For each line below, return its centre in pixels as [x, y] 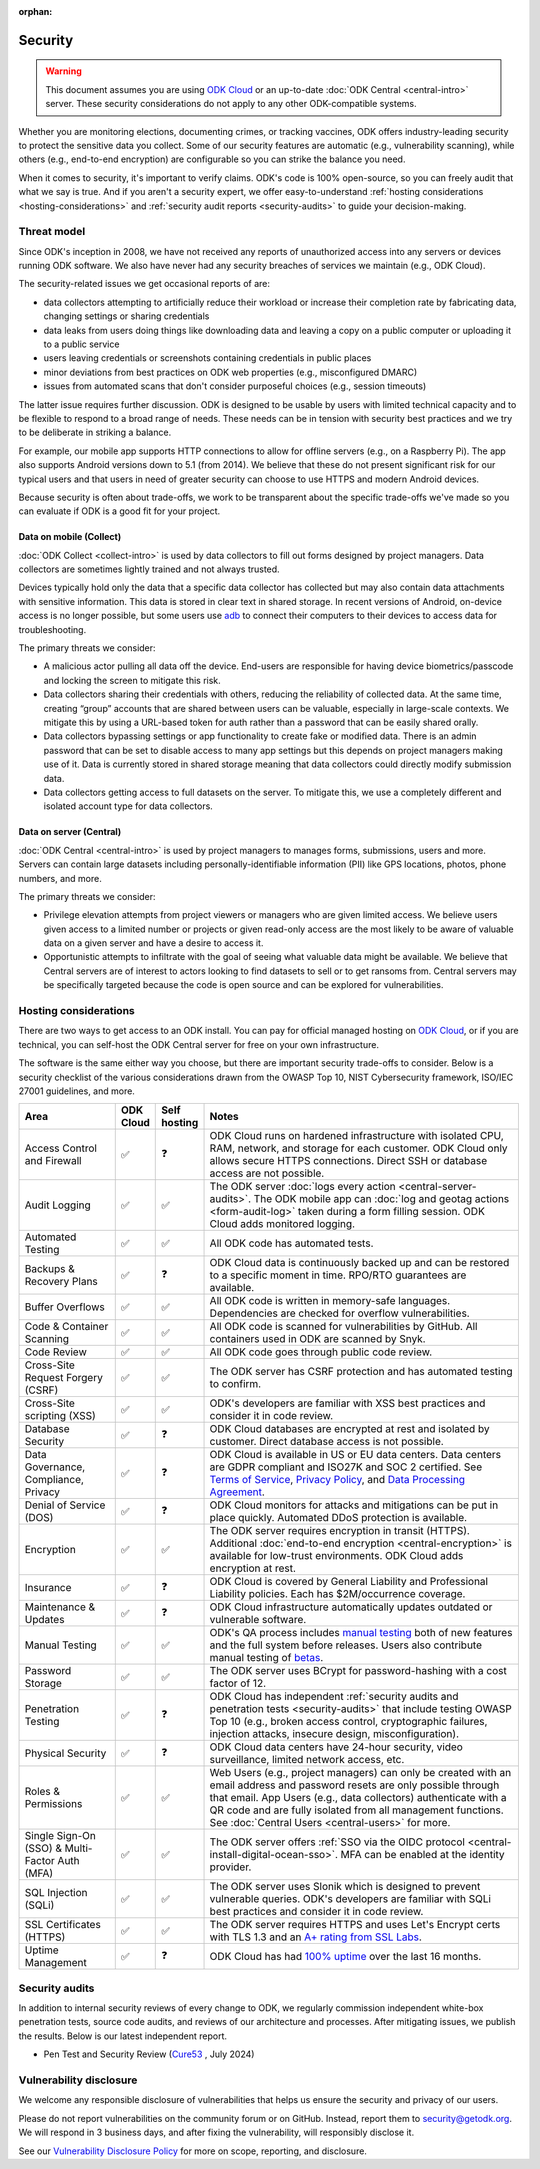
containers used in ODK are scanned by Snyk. [317, 1339]
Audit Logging [58, 1205]
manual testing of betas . [266, 1658]
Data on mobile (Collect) [70, 537]
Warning [63, 71]
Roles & [42, 1792]
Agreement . [237, 1492]
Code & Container [66, 1327]
